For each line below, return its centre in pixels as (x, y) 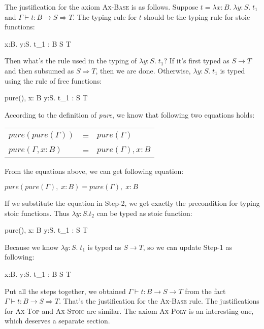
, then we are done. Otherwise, (143, 70)
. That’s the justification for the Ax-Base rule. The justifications (159, 301)
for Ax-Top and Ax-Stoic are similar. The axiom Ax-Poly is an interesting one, (129, 310)
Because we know (32, 247)
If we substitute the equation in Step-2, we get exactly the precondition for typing (132, 203)
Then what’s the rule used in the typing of (71, 61)
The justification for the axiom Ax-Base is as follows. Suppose (102, 7)
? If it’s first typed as (196, 61)
